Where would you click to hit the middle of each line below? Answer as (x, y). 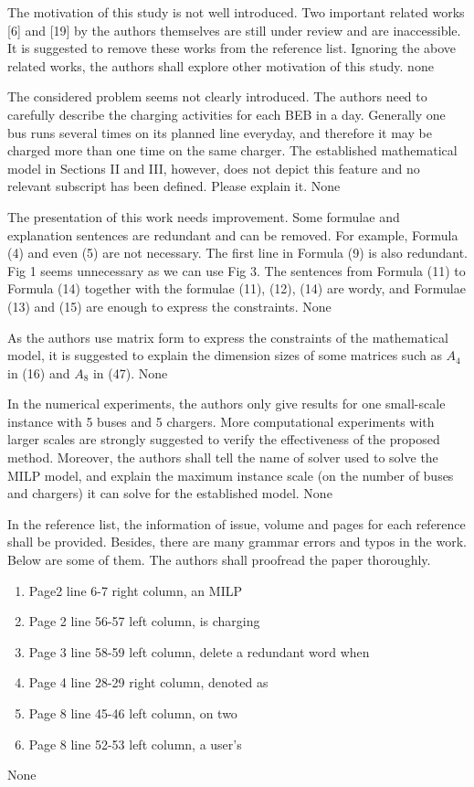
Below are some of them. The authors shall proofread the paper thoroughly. (219, 560)
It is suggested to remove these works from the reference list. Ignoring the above (232, 48)
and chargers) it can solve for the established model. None (170, 493)
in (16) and (39, 372)
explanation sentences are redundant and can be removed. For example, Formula (233, 234)
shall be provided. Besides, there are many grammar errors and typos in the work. (237, 542)
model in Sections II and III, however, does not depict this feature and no (214, 168)
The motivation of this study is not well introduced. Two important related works (236, 12)
